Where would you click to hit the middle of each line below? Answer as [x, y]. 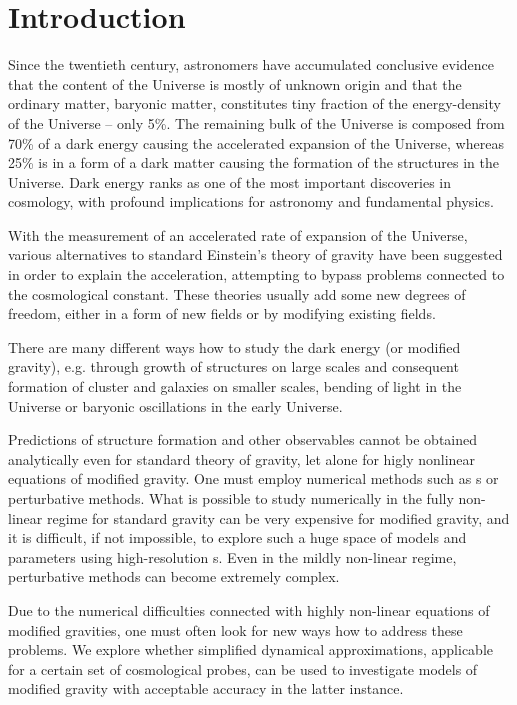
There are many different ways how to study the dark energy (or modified [234, 346]
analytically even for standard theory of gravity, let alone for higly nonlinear [242, 458]
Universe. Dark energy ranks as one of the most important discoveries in [230, 181]
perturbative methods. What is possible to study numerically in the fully [231, 498]
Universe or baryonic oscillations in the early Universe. [175, 405]
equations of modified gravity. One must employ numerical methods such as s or [253, 478]
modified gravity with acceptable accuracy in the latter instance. [206, 688]
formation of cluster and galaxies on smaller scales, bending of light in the [235, 386]
